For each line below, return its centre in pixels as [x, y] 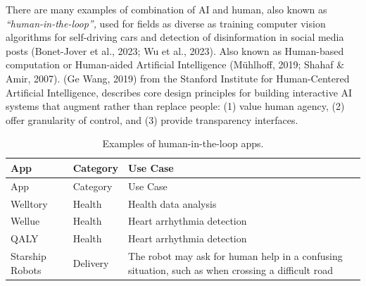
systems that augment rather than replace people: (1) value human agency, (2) [175, 106]
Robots [26, 269]
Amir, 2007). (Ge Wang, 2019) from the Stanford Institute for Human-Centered [178, 78]
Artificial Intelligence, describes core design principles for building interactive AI [179, 92]
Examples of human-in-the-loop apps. [183, 143]
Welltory [29, 203]
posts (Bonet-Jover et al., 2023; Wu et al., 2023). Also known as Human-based [175, 50]
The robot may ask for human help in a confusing [235, 256]
